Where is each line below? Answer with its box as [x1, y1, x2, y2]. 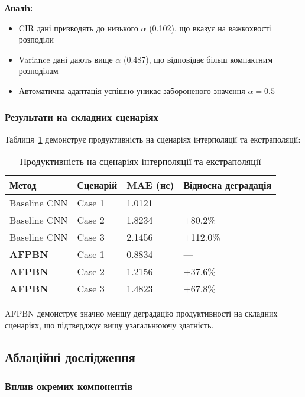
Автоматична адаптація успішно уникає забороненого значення [18, 84, 245, 96]
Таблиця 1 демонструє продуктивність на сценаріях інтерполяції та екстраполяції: [5, 133, 301, 145]
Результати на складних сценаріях [5, 109, 158, 124]
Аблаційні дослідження [5, 347, 135, 366]
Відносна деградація [183, 178, 272, 192]
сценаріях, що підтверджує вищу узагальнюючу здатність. [5, 318, 214, 331]
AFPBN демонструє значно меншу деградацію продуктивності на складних [5, 307, 278, 319]
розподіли [18, 33, 54, 46]
